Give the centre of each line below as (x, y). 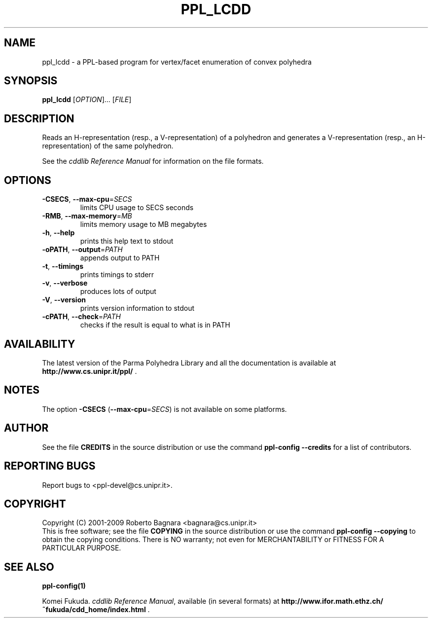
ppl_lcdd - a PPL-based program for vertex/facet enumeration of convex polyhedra (177, 62)
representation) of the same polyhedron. (108, 146)
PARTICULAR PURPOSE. (82, 548)
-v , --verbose (65, 283)
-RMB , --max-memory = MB (87, 216)
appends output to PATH (120, 258)
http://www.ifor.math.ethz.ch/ (332, 601)
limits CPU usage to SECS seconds (137, 208)
